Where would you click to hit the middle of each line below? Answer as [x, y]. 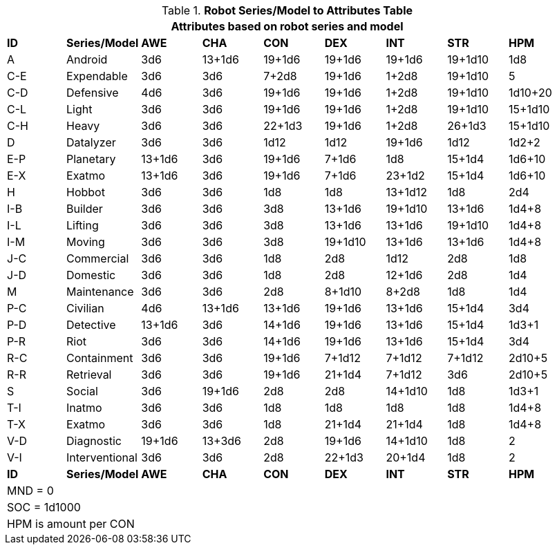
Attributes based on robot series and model [287, 26]
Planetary [91, 159]
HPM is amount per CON [71, 524]
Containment [100, 358]
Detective [91, 325]
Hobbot [86, 192]
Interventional [102, 457]
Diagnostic [94, 441]
